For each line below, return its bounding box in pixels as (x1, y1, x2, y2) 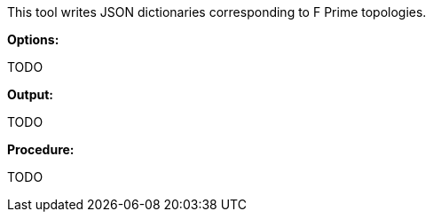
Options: (7, 32, 59, 47)
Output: (7, 87, 53, 102)
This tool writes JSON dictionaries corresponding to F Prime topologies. (7, 4, 427, 20)
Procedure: (7, 142, 75, 157)
